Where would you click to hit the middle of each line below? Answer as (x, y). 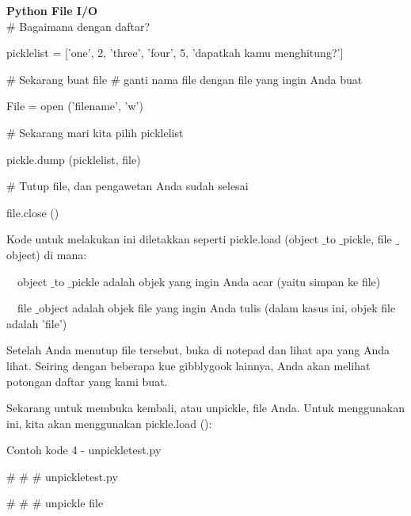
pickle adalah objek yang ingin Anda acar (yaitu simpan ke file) (226, 281)
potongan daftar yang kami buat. (87, 381)
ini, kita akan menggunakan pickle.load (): (109, 423)
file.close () (33, 212)
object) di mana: (47, 254)
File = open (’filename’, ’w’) (75, 106)
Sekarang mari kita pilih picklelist (101, 132)
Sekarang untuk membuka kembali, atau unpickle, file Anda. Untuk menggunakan (205, 408)
